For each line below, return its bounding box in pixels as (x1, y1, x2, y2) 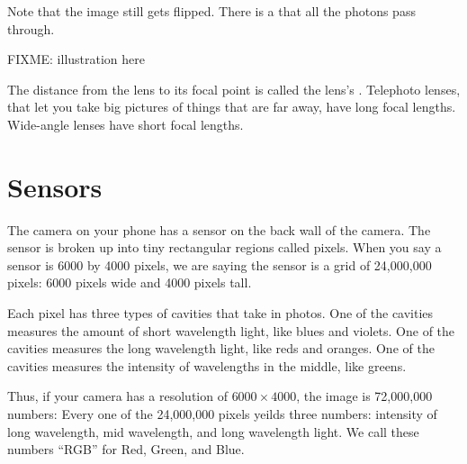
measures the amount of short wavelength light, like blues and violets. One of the (7, 321, 455, 340)
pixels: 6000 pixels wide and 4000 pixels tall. (7, 273, 252, 292)
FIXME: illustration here (7, 50, 146, 68)
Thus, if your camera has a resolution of (7, 387, 228, 405)
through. (7, 19, 55, 38)
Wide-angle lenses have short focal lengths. (7, 114, 244, 133)
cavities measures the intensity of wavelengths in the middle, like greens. (7, 356, 407, 375)
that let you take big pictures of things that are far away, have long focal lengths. (7, 97, 456, 116)
